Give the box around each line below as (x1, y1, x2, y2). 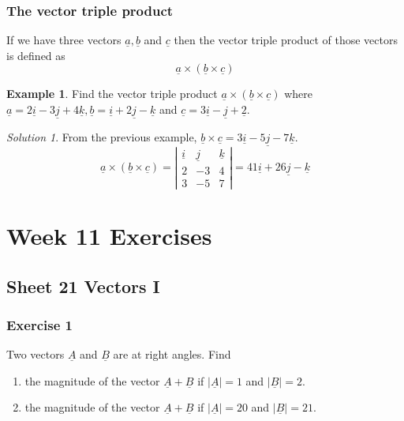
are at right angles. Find (113, 346, 231, 363)
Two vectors (6, 346, 65, 363)
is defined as (6, 47, 65, 63)
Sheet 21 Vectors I (6, 273, 160, 298)
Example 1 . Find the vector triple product (6, 85, 218, 102)
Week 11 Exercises (6, 220, 212, 252)
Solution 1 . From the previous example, (6, 129, 197, 145)
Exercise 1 (6, 315, 73, 334)
